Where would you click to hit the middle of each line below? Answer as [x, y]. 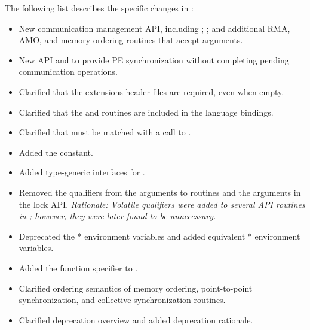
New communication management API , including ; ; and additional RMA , [154, 28]
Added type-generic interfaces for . [82, 172]
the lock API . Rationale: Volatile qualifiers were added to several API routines [162, 204]
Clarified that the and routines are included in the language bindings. [146, 112]
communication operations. [68, 72]
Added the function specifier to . [78, 267]
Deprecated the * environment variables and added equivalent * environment [159, 236]
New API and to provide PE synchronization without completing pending [154, 60]
